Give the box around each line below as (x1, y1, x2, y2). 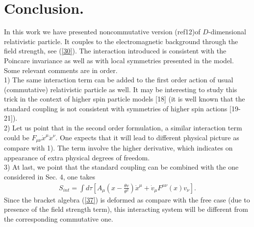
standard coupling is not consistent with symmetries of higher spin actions (4, 103, 228, 113)
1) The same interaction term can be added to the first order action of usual (4, 75, 233, 85)
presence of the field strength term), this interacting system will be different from (4, 204, 248, 214)
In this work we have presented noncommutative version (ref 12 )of (4, 26, 201, 37)
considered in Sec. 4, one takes (4, 171, 96, 181)
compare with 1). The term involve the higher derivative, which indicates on (4, 143, 233, 153)
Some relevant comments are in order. (4, 65, 118, 75)
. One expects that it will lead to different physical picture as (55, 132, 239, 142)
